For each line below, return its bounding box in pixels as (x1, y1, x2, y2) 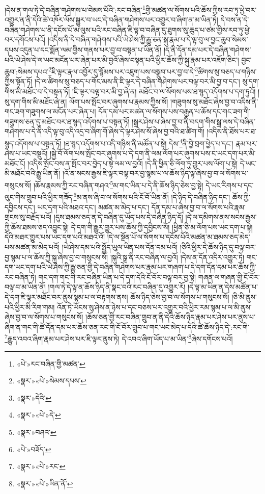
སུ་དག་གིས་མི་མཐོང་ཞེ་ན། (5, 96, 67, 107)
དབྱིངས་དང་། (5, 201, 35, 212)
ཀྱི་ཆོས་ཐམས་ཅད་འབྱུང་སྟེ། (5, 221, 69, 232)
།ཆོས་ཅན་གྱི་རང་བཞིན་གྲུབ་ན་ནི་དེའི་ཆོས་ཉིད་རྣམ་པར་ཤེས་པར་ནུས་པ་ (85, 311, 255, 322)
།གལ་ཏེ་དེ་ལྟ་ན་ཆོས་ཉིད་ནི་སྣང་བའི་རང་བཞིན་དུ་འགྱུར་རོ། (48, 281, 186, 292)
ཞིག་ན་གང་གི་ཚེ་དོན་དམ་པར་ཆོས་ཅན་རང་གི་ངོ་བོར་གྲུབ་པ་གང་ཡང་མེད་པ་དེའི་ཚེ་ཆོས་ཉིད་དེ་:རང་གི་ (5, 321, 249, 332)
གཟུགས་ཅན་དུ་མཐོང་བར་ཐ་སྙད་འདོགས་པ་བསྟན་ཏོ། (5, 116, 130, 126)
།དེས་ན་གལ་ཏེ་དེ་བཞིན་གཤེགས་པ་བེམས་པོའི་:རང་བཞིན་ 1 (5, 3, 145, 15)
